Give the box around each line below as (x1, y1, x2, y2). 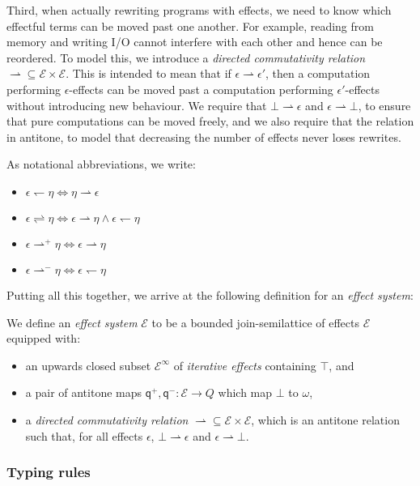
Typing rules (6, 462, 91, 482)
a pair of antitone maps (25, 384, 142, 401)
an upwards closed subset (25, 356, 151, 373)
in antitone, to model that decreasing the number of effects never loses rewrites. (6, 128, 401, 145)
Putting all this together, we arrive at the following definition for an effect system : (6, 286, 414, 303)
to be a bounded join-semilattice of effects (151, 313, 359, 330)
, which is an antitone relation (251, 411, 400, 428)
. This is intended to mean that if (66, 65, 231, 82)
